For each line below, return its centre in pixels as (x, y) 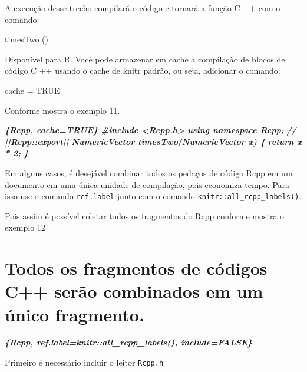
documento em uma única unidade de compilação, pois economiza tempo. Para (147, 184)
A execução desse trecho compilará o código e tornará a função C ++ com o (143, 8)
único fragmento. (75, 314)
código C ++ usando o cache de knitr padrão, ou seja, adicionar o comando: (143, 70)
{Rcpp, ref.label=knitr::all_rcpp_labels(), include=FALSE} (128, 342)
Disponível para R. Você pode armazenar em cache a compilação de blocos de (145, 59)
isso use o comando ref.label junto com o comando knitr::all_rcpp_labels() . (153, 196)
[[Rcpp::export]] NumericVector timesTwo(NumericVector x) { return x (153, 141)
